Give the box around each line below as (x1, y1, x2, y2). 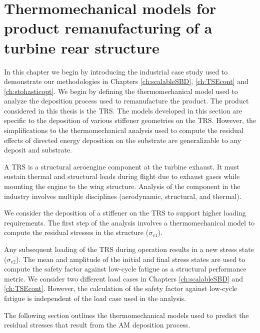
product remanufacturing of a (4, 17, 212, 38)
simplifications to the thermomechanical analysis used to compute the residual (4, 125, 243, 135)
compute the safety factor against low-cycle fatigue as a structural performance (4, 263, 246, 274)
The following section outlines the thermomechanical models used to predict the (4, 309, 249, 320)
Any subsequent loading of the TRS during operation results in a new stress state (4, 244, 254, 254)
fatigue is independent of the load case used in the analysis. (4, 292, 186, 303)
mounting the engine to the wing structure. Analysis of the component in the (4, 181, 240, 191)
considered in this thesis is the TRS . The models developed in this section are (4, 105, 242, 115)
